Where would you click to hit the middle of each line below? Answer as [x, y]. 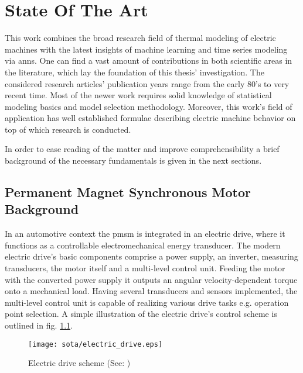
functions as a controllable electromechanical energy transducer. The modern [143, 245]
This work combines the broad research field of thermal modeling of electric [140, 38]
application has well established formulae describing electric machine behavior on [150, 118]
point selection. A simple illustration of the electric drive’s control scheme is [141, 314]
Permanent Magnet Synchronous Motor [128, 192]
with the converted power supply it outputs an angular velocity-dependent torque [151, 279]
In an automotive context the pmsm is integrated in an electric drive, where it [145, 234]
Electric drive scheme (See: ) [79, 363]
